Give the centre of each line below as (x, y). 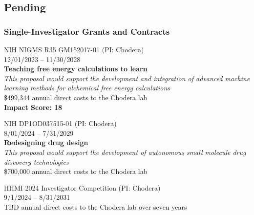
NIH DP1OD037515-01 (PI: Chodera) (60, 123)
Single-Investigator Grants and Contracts (87, 31)
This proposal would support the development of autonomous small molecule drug (125, 152)
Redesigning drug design (46, 142)
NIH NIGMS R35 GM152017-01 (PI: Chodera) (74, 49)
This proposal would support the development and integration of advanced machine (127, 78)
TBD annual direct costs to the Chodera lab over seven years (95, 206)
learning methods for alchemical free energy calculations (87, 88)
